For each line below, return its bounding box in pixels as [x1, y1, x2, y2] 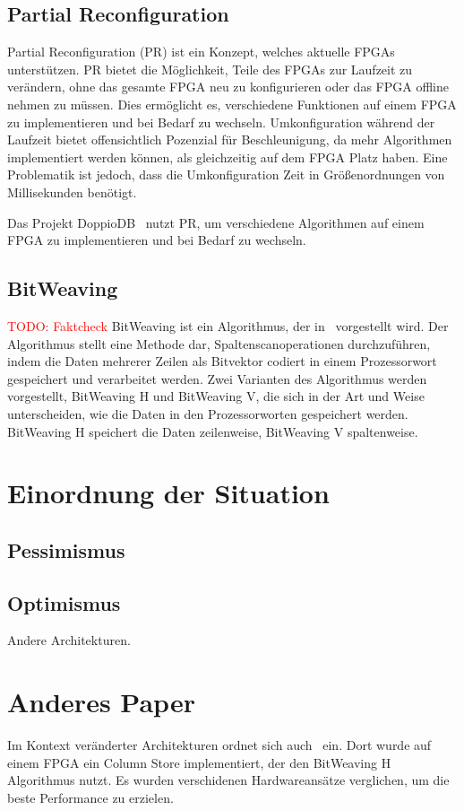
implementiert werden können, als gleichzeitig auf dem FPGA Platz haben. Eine [7, 147, 448, 166]
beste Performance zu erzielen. [7, 788, 174, 806]
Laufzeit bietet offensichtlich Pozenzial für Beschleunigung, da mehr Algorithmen [7, 130, 452, 149]
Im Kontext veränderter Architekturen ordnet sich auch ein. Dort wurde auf [7, 736, 432, 754]
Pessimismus [7, 536, 125, 563]
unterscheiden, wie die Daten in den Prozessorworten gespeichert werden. [7, 404, 408, 422]
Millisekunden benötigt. [7, 182, 137, 201]
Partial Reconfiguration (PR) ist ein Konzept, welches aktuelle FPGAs [7, 42, 395, 61]
